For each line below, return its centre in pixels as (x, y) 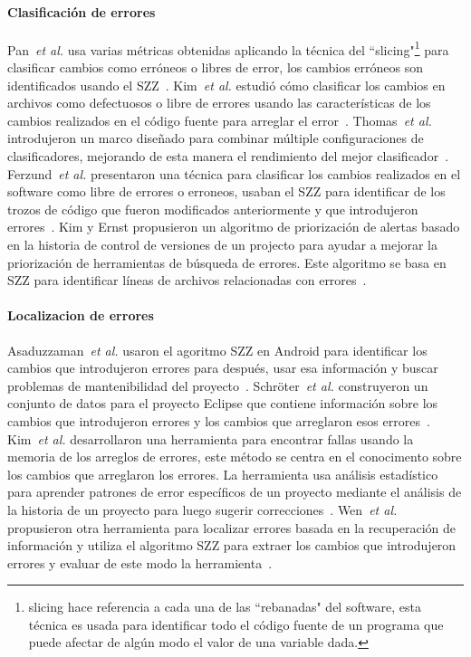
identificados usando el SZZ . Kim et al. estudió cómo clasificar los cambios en (226, 85)
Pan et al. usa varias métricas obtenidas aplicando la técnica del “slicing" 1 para (228, 48)
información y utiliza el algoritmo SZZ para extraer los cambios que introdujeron (232, 545)
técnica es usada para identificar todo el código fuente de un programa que (236, 624)
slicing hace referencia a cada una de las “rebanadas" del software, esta (225, 607)
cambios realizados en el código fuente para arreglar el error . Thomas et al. (220, 120)
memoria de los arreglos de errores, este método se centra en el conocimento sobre (235, 457)
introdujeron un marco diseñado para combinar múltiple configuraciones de (216, 138)
